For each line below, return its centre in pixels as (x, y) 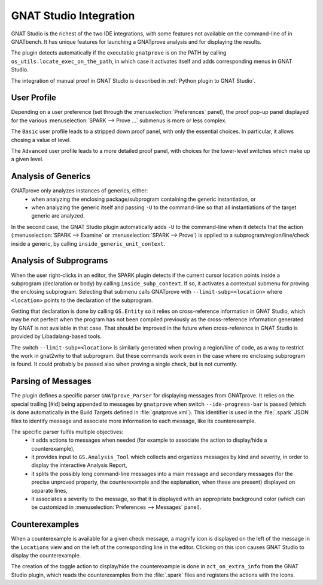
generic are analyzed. (58, 216)
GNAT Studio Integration (73, 16)
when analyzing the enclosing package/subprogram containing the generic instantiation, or (144, 199)
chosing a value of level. (41, 140)
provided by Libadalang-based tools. (56, 336)
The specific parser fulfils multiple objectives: (67, 432)
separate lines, (50, 490)
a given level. (28, 159)
